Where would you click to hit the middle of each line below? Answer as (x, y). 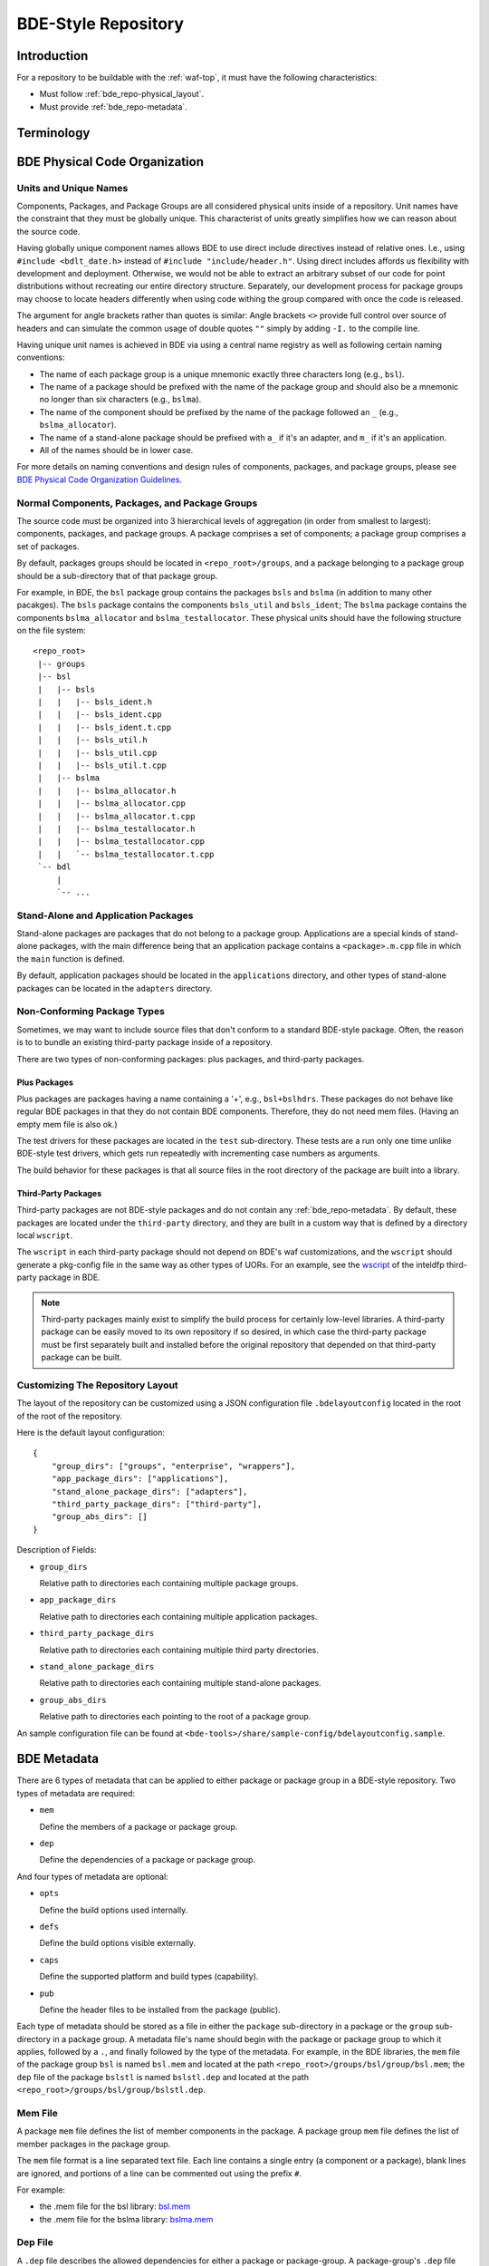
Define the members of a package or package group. (139, 1826)
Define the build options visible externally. (118, 1943)
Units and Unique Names (72, 188)
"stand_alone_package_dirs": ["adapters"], (149, 1491)
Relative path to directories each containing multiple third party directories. (179, 1650)
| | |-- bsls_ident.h (95, 702)
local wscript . (45, 1235)
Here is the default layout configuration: (91, 1433)
